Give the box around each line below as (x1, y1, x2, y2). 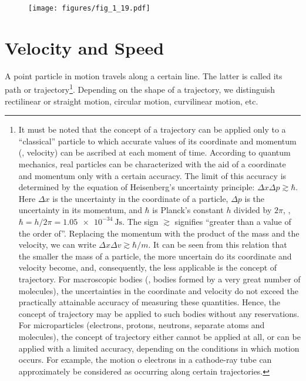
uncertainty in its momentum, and (18, 204, 142, 216)
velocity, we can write (18, 238, 96, 251)
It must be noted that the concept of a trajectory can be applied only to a (18, 123, 286, 136)
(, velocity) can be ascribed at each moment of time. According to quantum (18, 146, 291, 159)
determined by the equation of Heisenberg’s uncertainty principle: (18, 181, 255, 193)
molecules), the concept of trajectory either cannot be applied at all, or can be (18, 330, 301, 342)
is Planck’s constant (152, 204, 224, 216)
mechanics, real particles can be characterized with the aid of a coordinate (18, 158, 286, 170)
